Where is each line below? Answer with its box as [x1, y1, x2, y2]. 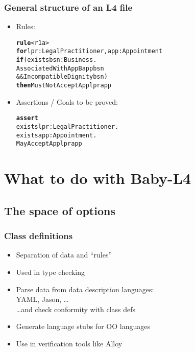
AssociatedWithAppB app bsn [16, 64, 104, 72]
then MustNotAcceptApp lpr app [16, 82, 111, 89]
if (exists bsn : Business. [16, 56, 97, 64]
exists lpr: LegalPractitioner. [16, 123, 119, 130]
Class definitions [4, 229, 73, 242]
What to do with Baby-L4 [4, 168, 191, 189]
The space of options [4, 202, 115, 218]
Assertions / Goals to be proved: [16, 96, 118, 107]
